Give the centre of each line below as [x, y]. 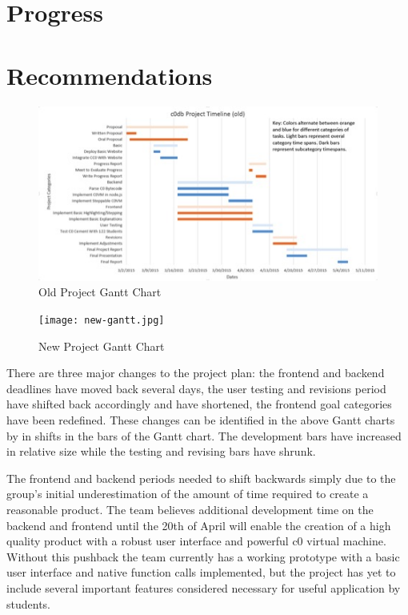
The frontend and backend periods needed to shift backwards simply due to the [201, 478]
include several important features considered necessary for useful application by [204, 587]
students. [28, 603]
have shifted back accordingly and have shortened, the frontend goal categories [199, 404]
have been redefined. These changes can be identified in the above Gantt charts [201, 420]
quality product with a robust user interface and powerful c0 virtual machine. [196, 541]
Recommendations [110, 75]
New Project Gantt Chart [102, 346]
